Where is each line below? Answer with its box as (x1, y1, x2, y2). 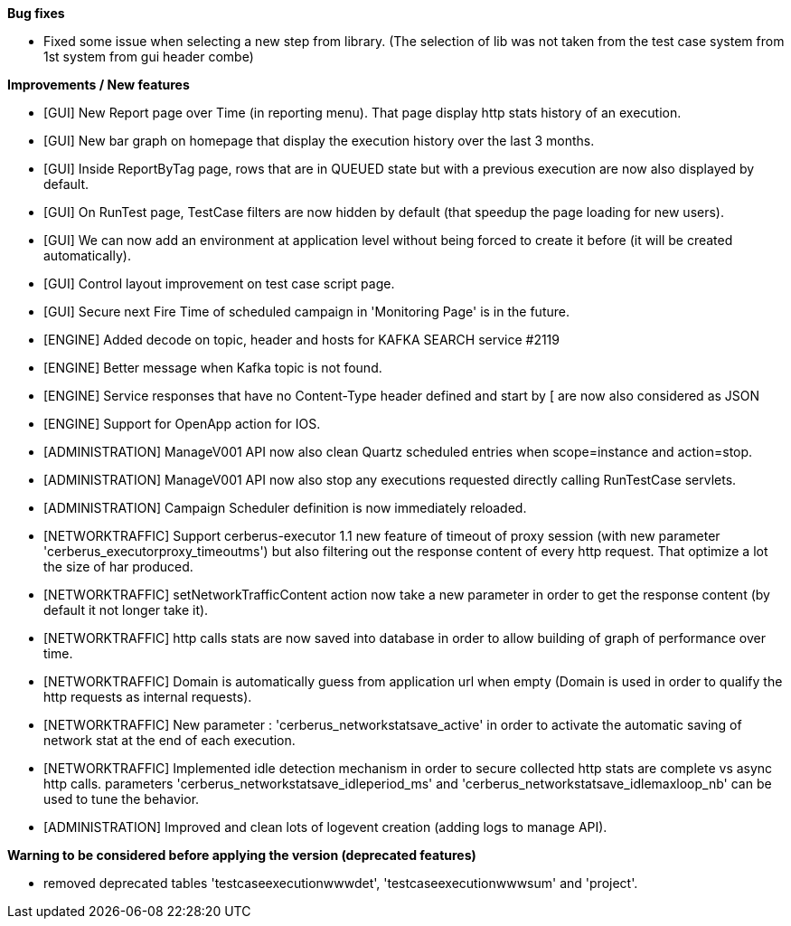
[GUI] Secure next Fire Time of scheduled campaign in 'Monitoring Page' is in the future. (43, 304, 570, 319)
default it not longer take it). (43, 602, 209, 618)
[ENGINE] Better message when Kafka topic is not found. (43, 360, 382, 375)
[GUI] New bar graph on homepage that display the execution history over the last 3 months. (43, 133, 595, 148)
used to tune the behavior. (43, 791, 200, 807)
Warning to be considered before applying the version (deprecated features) (7, 847, 476, 863)
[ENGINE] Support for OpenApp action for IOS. (43, 416, 321, 431)
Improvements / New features (7, 77, 190, 92)
